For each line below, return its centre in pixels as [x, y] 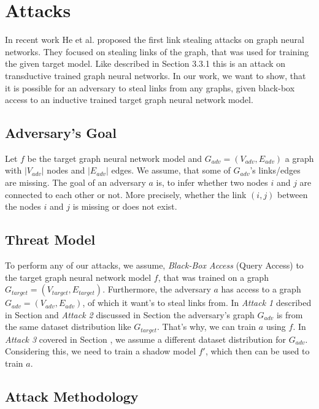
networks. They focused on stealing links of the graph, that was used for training [157, 51]
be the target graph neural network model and [115, 158]
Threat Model [50, 239]
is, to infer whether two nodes [212, 182]
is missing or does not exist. [125, 206]
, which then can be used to [257, 351]
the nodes [23, 206]
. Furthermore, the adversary [157, 289]
